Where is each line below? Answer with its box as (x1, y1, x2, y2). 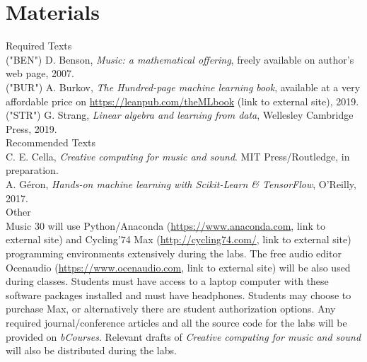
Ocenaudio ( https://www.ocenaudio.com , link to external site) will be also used (6, 259, 351, 274)
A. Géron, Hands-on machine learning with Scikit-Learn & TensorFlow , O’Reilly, (6, 177, 356, 192)
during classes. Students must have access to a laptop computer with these (6, 274, 329, 288)
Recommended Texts (6, 135, 96, 150)
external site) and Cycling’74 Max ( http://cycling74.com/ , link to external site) (6, 232, 351, 247)
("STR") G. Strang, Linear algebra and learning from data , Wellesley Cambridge (6, 107, 354, 122)
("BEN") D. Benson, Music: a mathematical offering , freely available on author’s (6, 52, 354, 66)
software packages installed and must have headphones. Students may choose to (6, 287, 351, 302)
